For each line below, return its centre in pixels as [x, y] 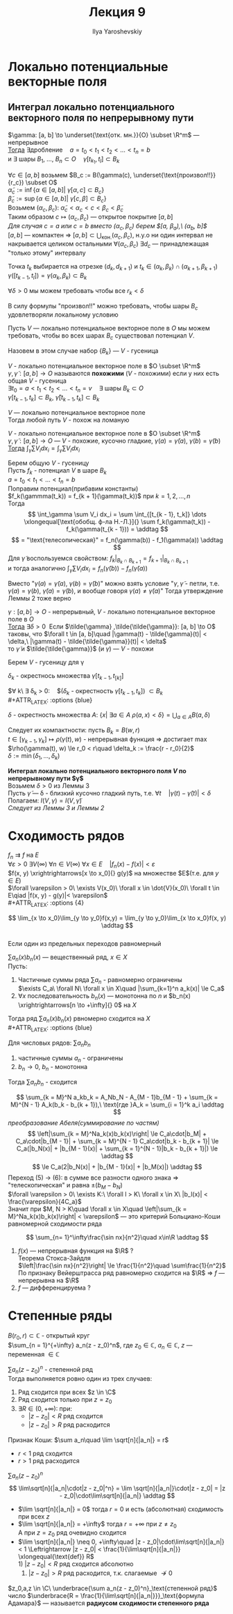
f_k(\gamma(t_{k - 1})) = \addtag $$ [117, 529]
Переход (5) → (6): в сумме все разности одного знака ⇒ [93, 1178]
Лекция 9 [117, 12]
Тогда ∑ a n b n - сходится [43, 1083]
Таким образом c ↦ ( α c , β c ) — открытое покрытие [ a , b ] [90, 218]
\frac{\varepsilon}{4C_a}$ [45, 1201]
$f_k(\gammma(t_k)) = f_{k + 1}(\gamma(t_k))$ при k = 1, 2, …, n [99, 496]
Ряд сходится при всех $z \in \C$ [67, 1392]
